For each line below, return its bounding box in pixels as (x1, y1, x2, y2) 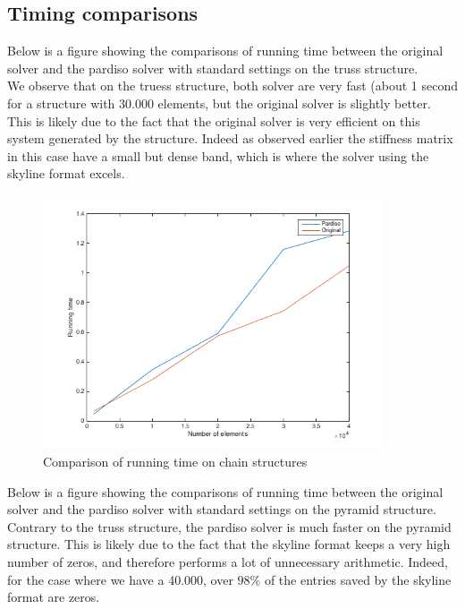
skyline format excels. (7, 164, 125, 183)
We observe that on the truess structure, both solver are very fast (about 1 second (7, 76, 459, 95)
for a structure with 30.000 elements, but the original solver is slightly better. (7, 93, 431, 112)
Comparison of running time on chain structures (43, 452, 308, 470)
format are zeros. (7, 588, 100, 606)
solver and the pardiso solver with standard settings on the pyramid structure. (7, 500, 436, 519)
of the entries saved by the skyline (264, 570, 452, 588)
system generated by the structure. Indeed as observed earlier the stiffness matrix (7, 129, 453, 148)
